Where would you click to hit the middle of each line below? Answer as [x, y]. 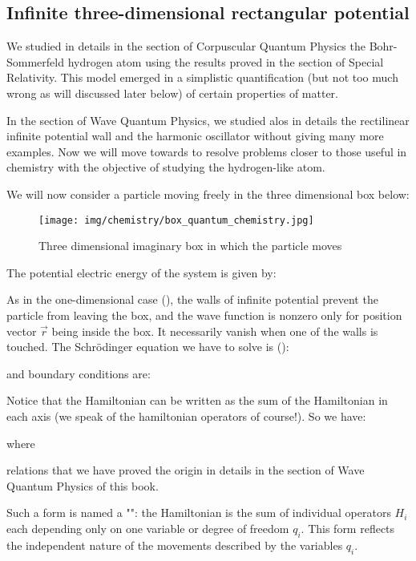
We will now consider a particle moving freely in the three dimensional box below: [208, 194]
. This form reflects [348, 528]
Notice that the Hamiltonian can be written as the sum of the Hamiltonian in [197, 400]
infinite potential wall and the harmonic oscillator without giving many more [195, 136]
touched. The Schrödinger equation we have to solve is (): [148, 347]
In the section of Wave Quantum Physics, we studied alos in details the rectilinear [208, 120]
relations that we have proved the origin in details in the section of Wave [186, 470]
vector [22, 331]
